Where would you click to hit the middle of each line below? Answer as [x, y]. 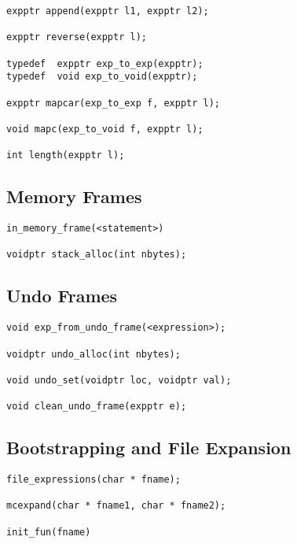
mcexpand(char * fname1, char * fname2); [116, 506]
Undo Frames [62, 296]
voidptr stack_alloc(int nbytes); [97, 255]
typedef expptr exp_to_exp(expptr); [105, 63]
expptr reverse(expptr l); [77, 37]
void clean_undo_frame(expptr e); [97, 407]
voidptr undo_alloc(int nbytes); [93, 354]
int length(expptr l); [66, 155]
